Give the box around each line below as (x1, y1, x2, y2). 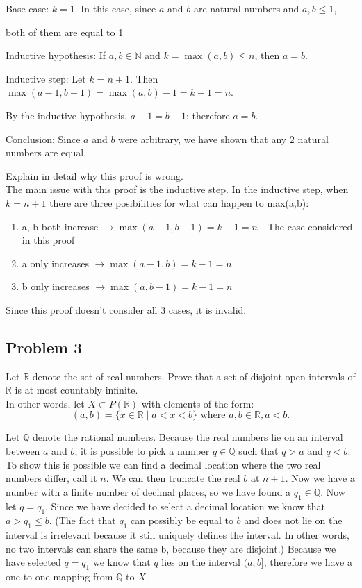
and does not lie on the (244, 513, 343, 528)
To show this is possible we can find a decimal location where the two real (6, 457, 321, 471)
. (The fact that (49, 513, 116, 528)
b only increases (22, 279, 90, 294)
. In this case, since (74, 1, 156, 15)
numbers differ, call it (6, 471, 97, 485)
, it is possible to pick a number (74, 444, 210, 458)
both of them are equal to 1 (6, 24, 124, 39)
